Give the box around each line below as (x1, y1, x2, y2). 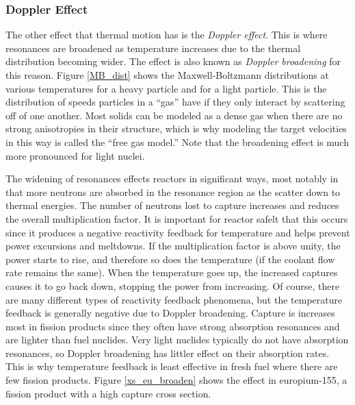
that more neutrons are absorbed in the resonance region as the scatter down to (5, 184, 341, 199)
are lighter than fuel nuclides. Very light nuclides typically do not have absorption (5, 332, 349, 347)
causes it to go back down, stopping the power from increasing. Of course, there (5, 278, 340, 293)
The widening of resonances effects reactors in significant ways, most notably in (5, 171, 339, 186)
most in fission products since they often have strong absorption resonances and (5, 319, 340, 333)
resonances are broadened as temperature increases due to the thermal (5, 40, 301, 55)
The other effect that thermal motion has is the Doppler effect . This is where (5, 27, 328, 42)
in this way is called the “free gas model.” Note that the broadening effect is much (5, 134, 349, 149)
